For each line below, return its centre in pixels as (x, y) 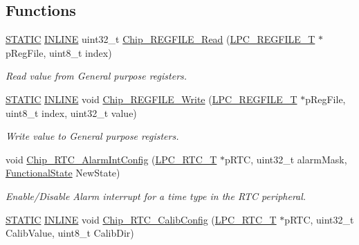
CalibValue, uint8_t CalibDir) (70, 233)
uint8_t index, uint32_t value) (71, 112)
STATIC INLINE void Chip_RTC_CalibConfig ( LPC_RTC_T (141, 219)
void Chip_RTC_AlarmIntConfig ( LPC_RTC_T (111, 159)
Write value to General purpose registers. (92, 136)
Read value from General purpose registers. (96, 76)
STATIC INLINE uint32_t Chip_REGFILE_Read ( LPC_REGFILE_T (160, 39)
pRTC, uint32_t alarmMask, (286, 159)
